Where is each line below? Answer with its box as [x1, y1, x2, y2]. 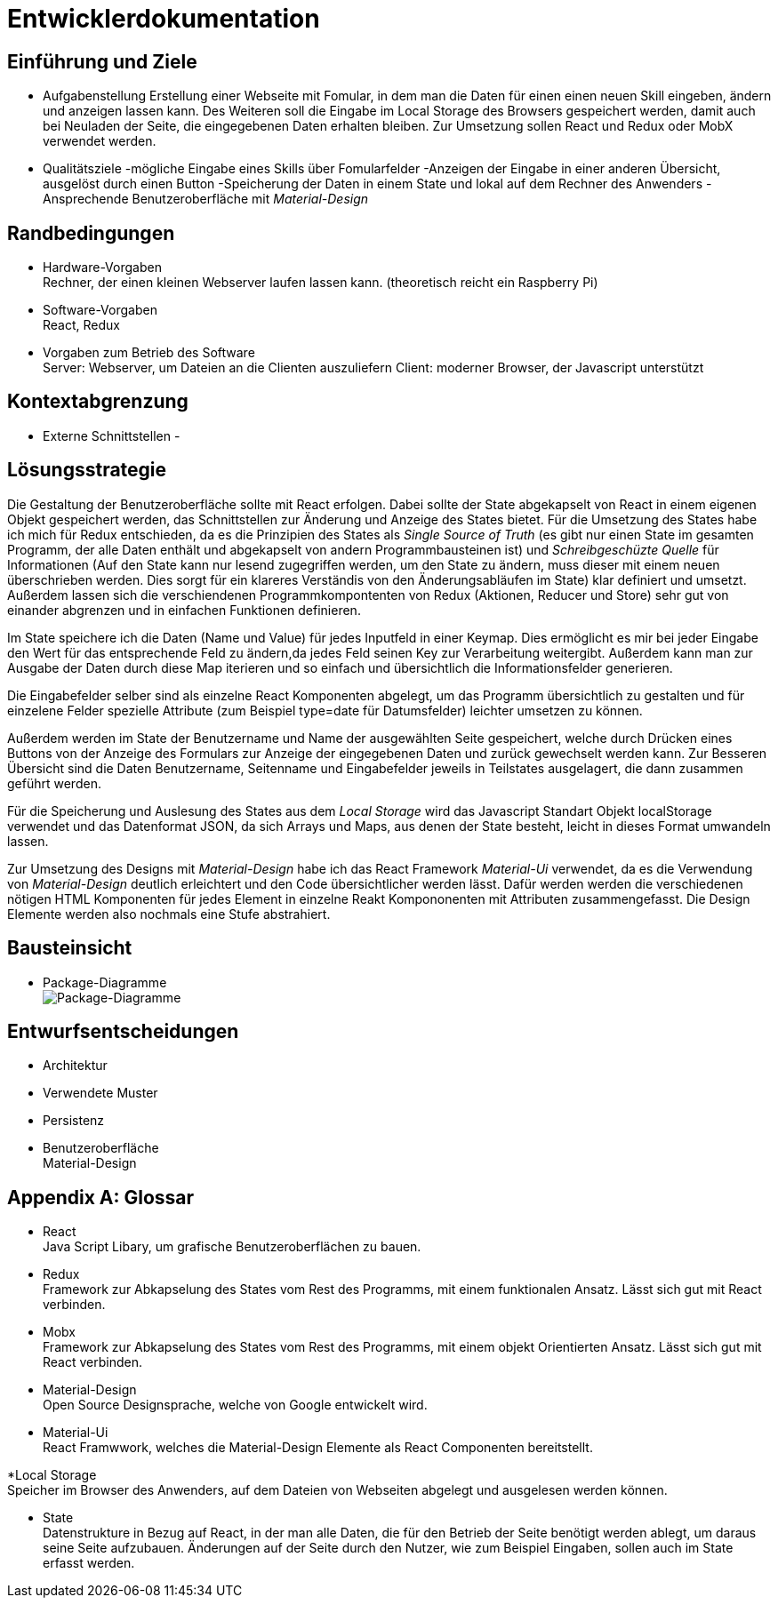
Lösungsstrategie [7, 459, 167, 482]
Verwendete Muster [43, 1085, 158, 1101]
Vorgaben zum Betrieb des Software [43, 345, 255, 361]
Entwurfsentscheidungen [7, 1019, 239, 1042]
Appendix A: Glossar [7, 1186, 195, 1209]
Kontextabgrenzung [7, 390, 188, 413]
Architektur [43, 1058, 108, 1074]
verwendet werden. [43, 133, 156, 149]
